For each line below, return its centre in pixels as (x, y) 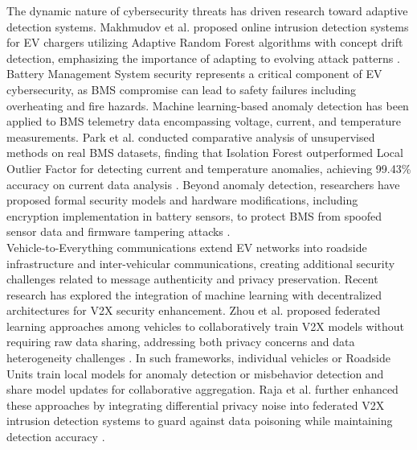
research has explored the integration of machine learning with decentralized (194, 294)
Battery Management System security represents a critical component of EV (194, 74)
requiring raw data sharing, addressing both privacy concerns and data (181, 342)
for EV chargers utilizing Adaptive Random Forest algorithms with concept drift (205, 42)
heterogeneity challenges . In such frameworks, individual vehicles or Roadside (198, 358)
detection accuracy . (56, 437)
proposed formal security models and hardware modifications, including (182, 200)
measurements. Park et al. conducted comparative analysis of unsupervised (191, 136)
